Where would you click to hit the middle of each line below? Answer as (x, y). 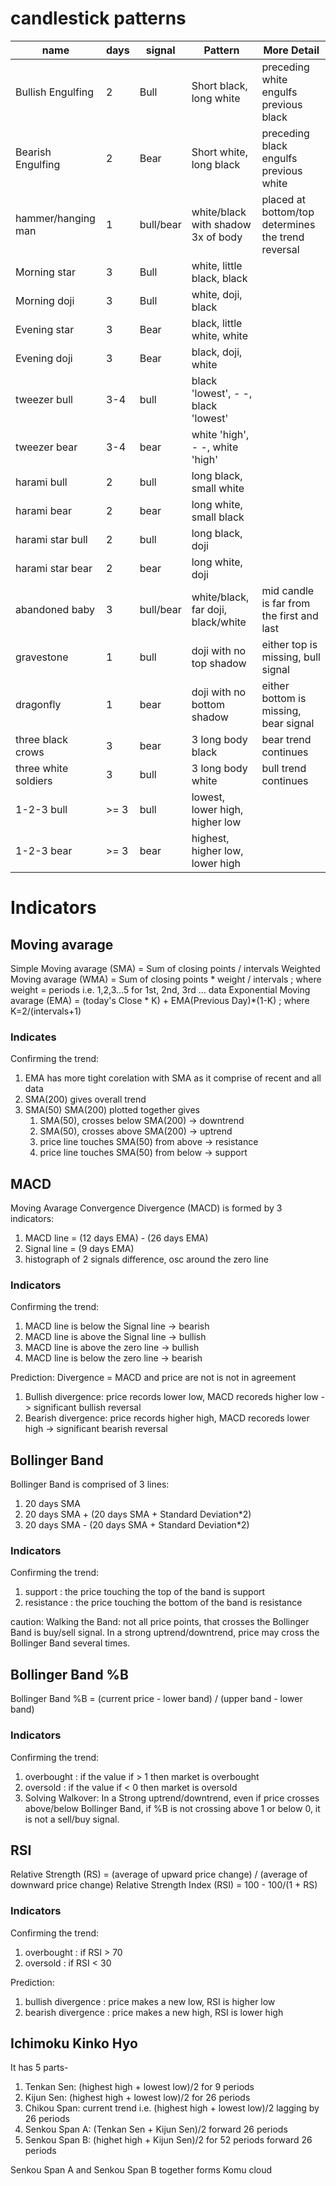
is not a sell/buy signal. (72, 1819)
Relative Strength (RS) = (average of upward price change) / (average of (159, 1874)
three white (42, 768)
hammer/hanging (55, 218)
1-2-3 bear (44, 850)
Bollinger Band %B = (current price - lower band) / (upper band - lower (156, 1699)
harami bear (43, 510)
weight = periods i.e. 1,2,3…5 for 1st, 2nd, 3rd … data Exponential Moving (160, 989)
